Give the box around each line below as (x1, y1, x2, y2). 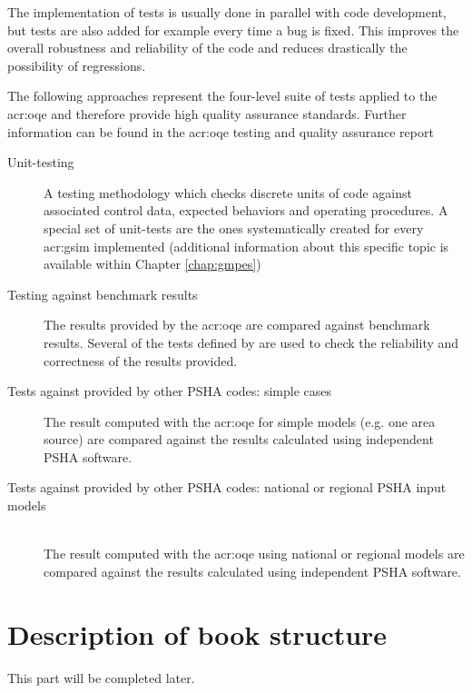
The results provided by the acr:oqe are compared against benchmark (44, 315, 430, 334)
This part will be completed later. (7, 668, 195, 687)
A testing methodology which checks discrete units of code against (44, 183, 412, 202)
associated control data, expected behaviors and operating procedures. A (44, 201, 448, 220)
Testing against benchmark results (7, 284, 198, 303)
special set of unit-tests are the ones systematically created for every (44, 218, 424, 237)
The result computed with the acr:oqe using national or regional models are (44, 544, 465, 563)
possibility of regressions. (7, 55, 146, 74)
